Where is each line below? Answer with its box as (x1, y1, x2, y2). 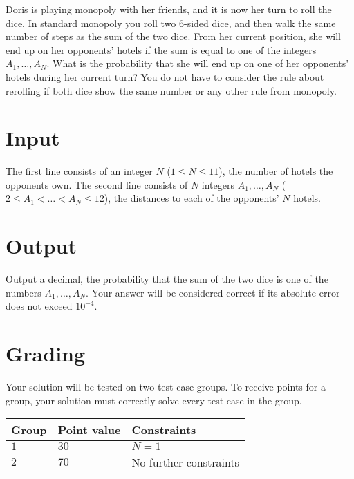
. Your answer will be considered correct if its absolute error (86, 285, 340, 299)
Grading (6, 339, 86, 368)
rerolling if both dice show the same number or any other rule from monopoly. (6, 83, 337, 97)
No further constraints (131, 454, 239, 471)
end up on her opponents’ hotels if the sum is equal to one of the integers (6, 42, 317, 57)
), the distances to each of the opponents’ (104, 191, 279, 205)
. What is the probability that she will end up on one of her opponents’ (46, 56, 349, 71)
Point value (57, 422, 121, 438)
